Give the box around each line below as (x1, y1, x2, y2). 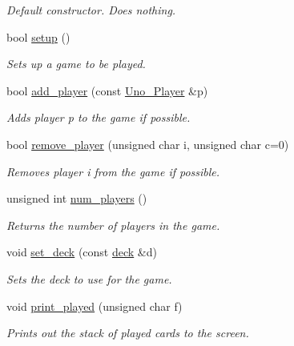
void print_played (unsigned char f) (6, 297, 183, 314)
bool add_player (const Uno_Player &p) (6, 82, 208, 99)
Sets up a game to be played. (6, 55, 146, 72)
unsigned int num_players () (6, 190, 147, 207)
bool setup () (6, 28, 70, 45)
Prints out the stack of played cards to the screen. (6, 324, 249, 341)
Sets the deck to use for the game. (6, 270, 172, 287)
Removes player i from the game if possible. (6, 163, 220, 179)
